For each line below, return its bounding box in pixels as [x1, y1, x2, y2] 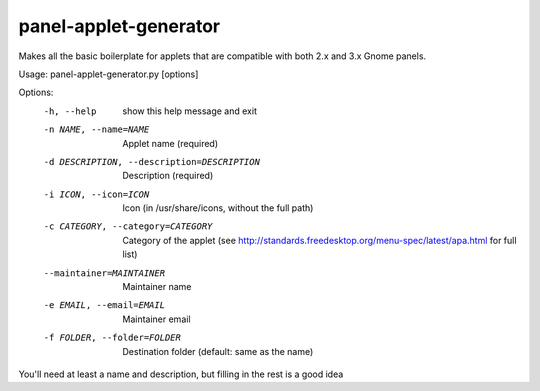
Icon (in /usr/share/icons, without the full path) [122, 202, 314, 214]
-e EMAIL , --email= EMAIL [43, 300, 165, 311]
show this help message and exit [122, 105, 257, 117]
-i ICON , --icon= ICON [43, 188, 150, 200]
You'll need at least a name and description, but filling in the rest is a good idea [18, 368, 344, 380]
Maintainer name [122, 281, 192, 293]
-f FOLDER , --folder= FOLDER [43, 332, 182, 344]
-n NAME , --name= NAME [43, 124, 150, 135]
